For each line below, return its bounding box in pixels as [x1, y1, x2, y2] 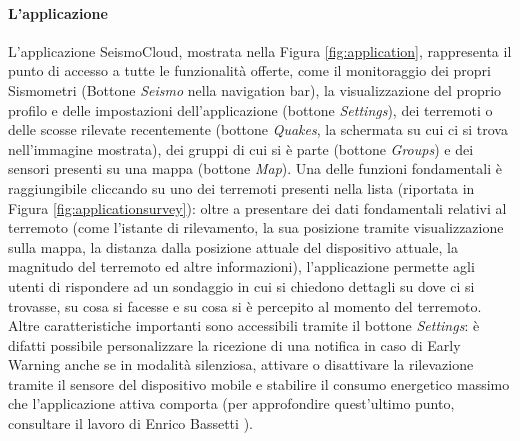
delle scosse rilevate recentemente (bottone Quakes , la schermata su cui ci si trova [8, 119, 508, 140]
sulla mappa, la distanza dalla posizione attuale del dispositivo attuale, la [8, 236, 458, 257]
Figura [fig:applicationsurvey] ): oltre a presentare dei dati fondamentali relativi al [8, 197, 507, 218]
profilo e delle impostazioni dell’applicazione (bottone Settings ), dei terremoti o [8, 99, 493, 120]
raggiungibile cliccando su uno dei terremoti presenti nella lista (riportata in [8, 177, 475, 198]
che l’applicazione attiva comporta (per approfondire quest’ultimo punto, [8, 393, 455, 414]
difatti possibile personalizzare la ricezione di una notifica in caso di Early [8, 334, 461, 355]
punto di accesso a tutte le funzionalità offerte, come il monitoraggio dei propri [8, 60, 491, 81]
